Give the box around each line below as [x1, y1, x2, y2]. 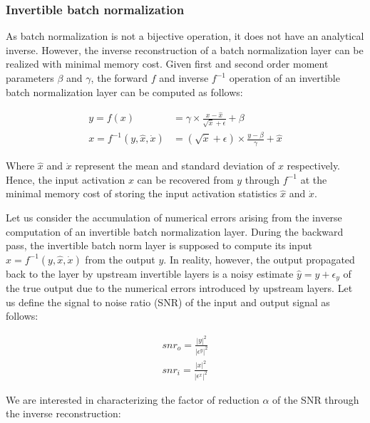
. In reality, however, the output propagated [163, 251, 355, 266]
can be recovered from [137, 172, 234, 187]
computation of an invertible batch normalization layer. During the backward [6, 224, 344, 239]
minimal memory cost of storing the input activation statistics [6, 186, 277, 201]
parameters [6, 70, 54, 85]
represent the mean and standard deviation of [75, 158, 275, 173]
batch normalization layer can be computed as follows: [6, 84, 243, 99]
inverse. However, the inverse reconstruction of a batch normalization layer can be [6, 42, 364, 57]
